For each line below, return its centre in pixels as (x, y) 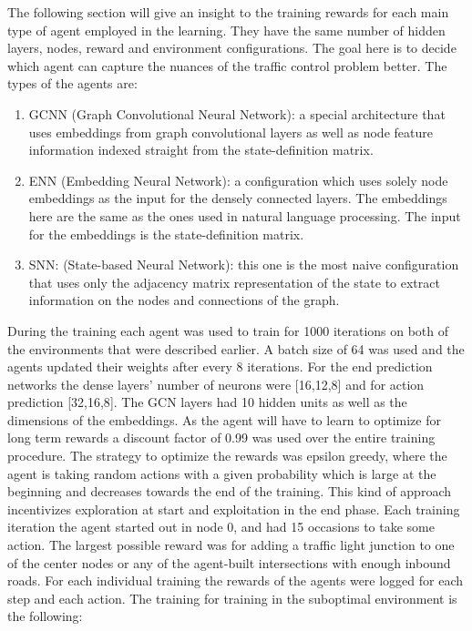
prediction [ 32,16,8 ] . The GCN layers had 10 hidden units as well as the (207, 402)
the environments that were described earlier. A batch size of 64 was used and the (236, 348)
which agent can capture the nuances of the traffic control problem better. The (227, 65)
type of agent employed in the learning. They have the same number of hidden (226, 30)
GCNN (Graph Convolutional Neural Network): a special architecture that (237, 113)
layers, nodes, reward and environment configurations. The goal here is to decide (232, 48)
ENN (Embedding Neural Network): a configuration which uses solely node (238, 180)
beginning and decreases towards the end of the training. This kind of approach (230, 491)
